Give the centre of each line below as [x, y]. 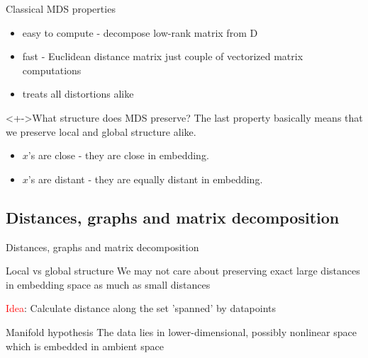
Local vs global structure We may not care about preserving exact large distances [183, 271]
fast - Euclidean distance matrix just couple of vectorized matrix [163, 56]
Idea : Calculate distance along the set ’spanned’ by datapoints [141, 308]
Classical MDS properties [61, 8]
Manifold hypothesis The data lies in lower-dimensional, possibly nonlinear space [181, 331]
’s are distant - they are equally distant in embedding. [145, 179]
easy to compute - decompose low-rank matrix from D [140, 32]
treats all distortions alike [78, 94]
